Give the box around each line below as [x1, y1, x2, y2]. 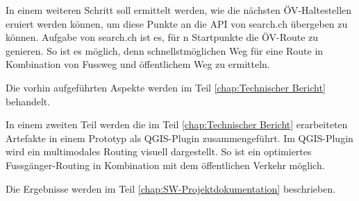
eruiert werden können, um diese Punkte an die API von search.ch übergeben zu [6, 16, 348, 30]
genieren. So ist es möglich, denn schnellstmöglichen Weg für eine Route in [6, 43, 324, 58]
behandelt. [6, 94, 51, 108]
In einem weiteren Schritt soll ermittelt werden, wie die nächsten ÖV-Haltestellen [6, 3, 352, 17]
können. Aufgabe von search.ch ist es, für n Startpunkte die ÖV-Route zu [6, 30, 319, 44]
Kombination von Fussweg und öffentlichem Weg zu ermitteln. [6, 57, 270, 71]
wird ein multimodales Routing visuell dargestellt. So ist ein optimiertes [6, 144, 312, 159]
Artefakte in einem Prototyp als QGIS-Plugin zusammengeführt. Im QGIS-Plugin [6, 130, 353, 145]
